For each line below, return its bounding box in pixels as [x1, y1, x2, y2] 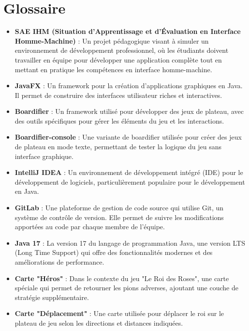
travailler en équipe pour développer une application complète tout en [15, 54, 222, 64]
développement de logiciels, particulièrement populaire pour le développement [15, 176, 245, 187]
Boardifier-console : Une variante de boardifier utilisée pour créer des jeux [15, 132, 242, 142]
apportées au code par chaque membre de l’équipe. [15, 221, 165, 232]
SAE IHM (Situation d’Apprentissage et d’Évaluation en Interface [15, 26, 241, 36]
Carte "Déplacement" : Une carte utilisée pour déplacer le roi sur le [15, 308, 224, 318]
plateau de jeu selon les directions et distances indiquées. [15, 317, 183, 328]
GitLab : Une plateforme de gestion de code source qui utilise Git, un [15, 203, 224, 213]
